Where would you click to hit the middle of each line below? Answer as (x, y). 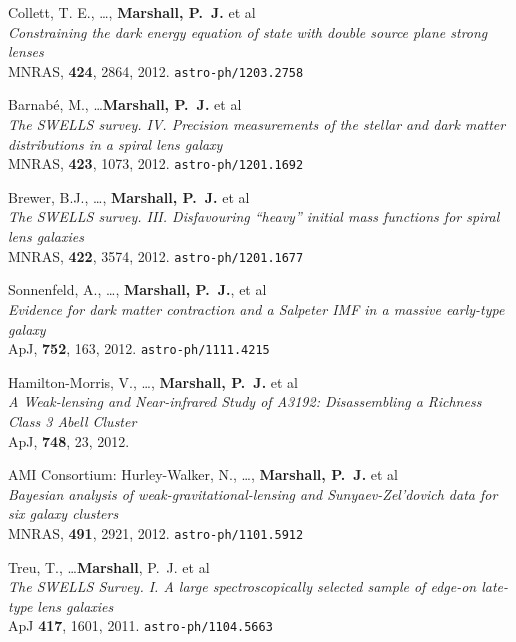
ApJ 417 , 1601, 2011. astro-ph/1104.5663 (140, 625)
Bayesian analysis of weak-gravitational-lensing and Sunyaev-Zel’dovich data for (253, 493)
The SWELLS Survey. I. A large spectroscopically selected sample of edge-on (242, 586)
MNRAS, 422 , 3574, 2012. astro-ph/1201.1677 (156, 255)
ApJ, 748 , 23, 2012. (69, 440)
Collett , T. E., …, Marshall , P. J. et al (132, 12)
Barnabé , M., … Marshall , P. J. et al (125, 104)
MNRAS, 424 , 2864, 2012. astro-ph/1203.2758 (156, 70)
